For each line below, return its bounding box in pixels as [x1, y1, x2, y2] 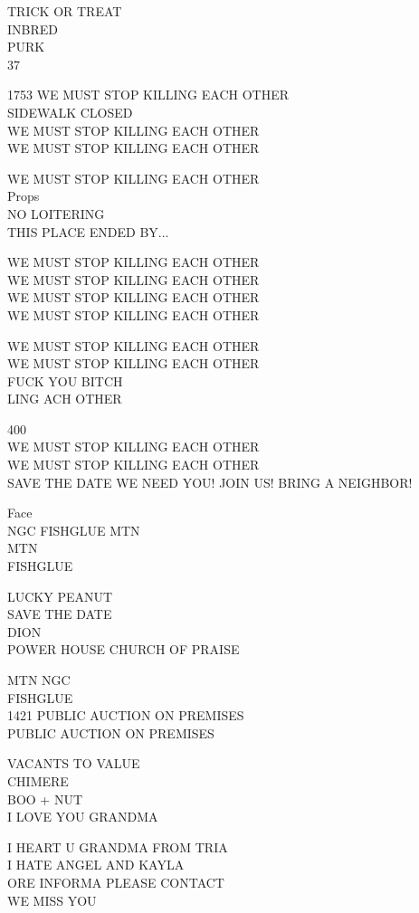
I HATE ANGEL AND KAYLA [7, 855, 185, 874]
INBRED [7, 19, 58, 38]
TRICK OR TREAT [7, 2, 122, 20]
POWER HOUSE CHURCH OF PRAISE [7, 640, 240, 659]
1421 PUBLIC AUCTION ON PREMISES [7, 706, 244, 725]
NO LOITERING [7, 204, 105, 223]
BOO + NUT [7, 789, 83, 808]
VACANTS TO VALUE [7, 754, 140, 773]
